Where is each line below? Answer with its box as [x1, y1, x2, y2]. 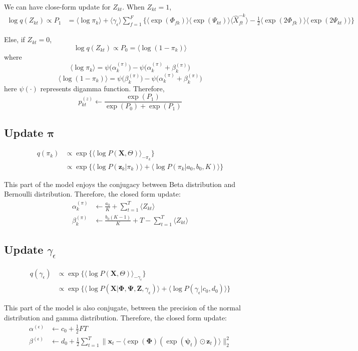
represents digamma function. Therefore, [40, 83, 165, 93]
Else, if [4, 34, 25, 45]
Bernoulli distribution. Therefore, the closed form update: [4, 189, 181, 199]
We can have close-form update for [4, 2, 111, 12]
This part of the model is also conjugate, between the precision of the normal [4, 302, 241, 313]
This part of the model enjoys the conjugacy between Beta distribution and [4, 179, 236, 189]
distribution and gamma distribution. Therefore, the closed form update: [4, 312, 227, 323]
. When [122, 2, 145, 12]
